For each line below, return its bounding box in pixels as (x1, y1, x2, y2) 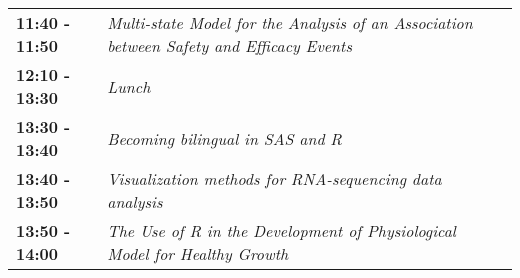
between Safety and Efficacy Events (107, 34, 352, 57)
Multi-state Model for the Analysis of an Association (107, 11, 473, 34)
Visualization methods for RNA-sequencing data (107, 167, 442, 190)
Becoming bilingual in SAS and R (107, 126, 343, 150)
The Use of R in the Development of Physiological (107, 219, 456, 242)
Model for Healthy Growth (107, 242, 289, 265)
